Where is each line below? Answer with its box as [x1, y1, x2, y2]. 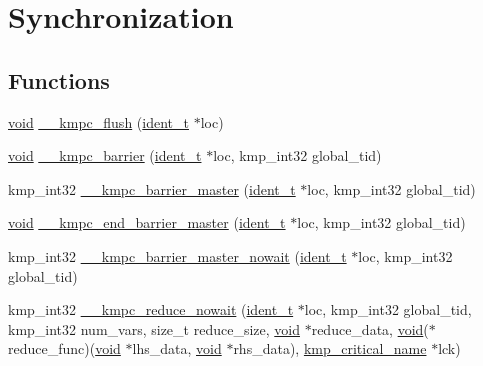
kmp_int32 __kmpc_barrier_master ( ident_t [8, 178, 296, 199]
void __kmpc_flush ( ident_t [8, 111, 189, 132]
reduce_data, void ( [311, 318, 429, 339]
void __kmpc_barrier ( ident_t [8, 145, 202, 166]
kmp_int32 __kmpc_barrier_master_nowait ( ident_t [8, 245, 347, 266]
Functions [8, 64, 110, 95]
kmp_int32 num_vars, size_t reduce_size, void [8, 318, 300, 339]
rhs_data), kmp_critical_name [233, 338, 427, 359]
